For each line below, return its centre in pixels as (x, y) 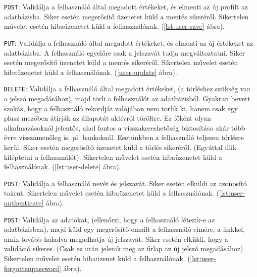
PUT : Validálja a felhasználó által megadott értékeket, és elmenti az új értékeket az (129, 42)
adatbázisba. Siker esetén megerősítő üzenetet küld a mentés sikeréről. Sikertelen (126, 16)
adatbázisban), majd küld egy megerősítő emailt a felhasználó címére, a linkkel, (125, 229)
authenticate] (24, 202)
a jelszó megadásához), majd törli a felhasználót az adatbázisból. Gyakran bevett (127, 98)
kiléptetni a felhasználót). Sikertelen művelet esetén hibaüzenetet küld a (113, 157)
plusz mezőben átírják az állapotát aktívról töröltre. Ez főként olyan (108, 118)
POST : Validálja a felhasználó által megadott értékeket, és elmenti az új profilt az (126, 6)
